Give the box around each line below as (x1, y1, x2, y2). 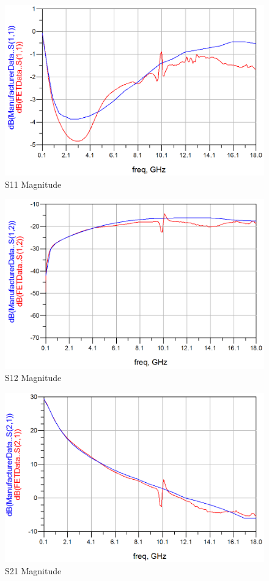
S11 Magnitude (5, 177, 62, 190)
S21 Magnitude (5, 564, 62, 577)
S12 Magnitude (5, 371, 62, 384)
